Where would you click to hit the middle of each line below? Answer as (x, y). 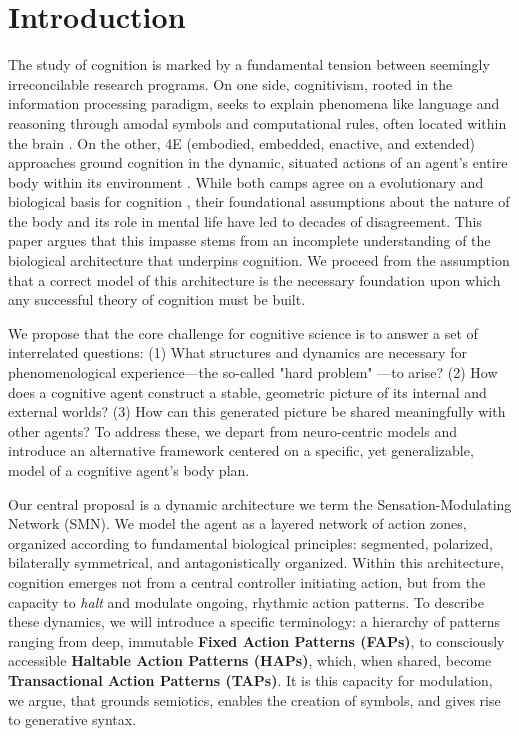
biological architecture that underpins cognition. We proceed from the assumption (259, 260)
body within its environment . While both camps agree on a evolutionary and (246, 181)
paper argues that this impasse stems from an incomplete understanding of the (249, 240)
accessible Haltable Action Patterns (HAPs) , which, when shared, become (250, 660)
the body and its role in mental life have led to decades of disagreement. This (245, 220)
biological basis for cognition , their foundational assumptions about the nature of (259, 201)
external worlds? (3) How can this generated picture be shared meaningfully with (257, 411)
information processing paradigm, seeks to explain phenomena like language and (254, 103)
